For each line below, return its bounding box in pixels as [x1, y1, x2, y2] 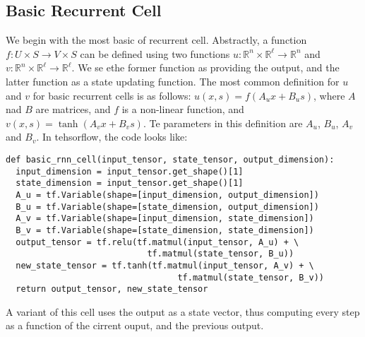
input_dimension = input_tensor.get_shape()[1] [16, 166, 244, 177]
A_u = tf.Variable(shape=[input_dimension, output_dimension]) [16, 189, 319, 200]
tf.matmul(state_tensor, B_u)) [147, 249, 294, 259]
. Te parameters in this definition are [143, 115, 303, 130]
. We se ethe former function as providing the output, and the [71, 60, 340, 75]
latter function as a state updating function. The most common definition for [6, 73, 340, 88]
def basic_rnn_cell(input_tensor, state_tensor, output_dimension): [6, 154, 335, 165]
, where [313, 88, 345, 102]
